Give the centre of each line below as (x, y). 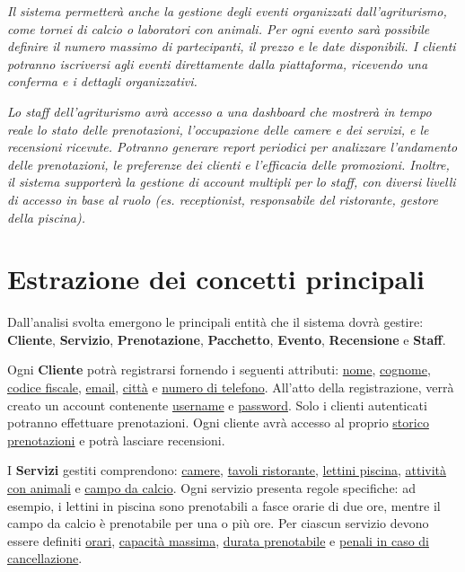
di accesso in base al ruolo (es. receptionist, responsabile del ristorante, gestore (223, 199)
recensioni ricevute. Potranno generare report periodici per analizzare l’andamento (232, 147)
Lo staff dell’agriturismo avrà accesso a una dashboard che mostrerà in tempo (219, 111)
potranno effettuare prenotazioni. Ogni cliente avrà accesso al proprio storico (218, 422)
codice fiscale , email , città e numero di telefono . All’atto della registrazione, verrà (231, 387)
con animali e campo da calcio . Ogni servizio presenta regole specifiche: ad (211, 488)
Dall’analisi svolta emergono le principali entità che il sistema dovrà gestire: (215, 322)
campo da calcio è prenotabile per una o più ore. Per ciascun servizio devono (218, 523)
